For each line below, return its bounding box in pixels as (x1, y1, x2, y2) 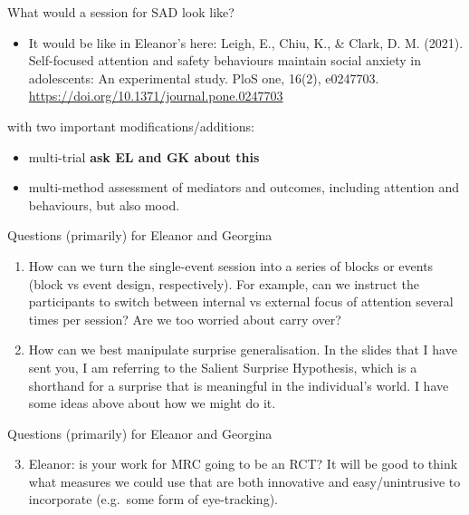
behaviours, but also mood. (28, 195, 180, 214)
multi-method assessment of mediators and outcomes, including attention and (28, 178, 460, 197)
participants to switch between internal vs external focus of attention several (28, 292, 454, 311)
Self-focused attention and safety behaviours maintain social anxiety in (28, 51, 422, 70)
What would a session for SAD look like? (7, 3, 234, 21)
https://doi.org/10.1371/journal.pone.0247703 (28, 86, 283, 105)
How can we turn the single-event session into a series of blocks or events (28, 256, 434, 275)
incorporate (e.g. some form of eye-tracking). (28, 490, 278, 509)
